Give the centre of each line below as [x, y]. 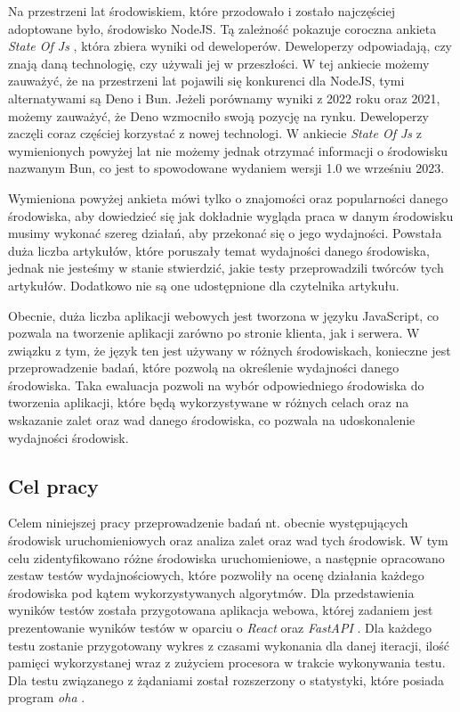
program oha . [47, 697]
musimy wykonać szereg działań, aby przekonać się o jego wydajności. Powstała [225, 233]
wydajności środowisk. [69, 437]
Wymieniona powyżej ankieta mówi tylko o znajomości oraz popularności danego [228, 197]
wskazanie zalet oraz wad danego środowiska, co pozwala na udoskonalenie [212, 420]
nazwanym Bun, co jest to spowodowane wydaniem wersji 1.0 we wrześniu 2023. [226, 168]
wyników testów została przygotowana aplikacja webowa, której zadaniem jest [221, 610]
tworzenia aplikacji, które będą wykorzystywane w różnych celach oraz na [209, 402]
